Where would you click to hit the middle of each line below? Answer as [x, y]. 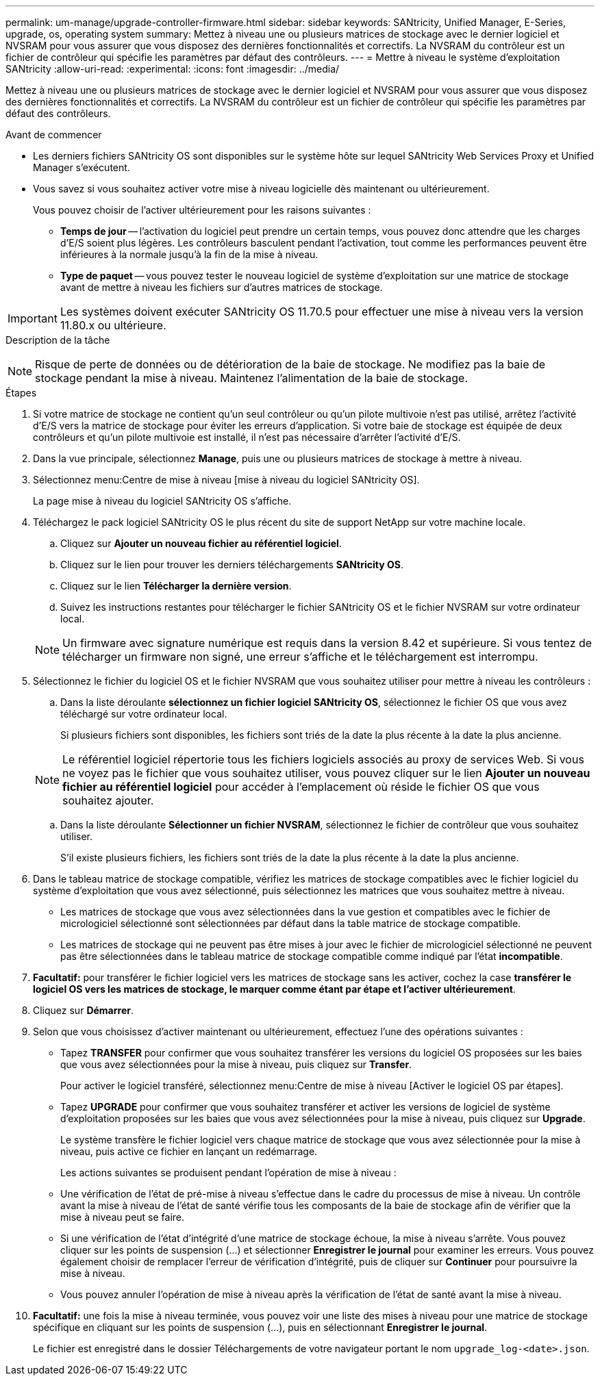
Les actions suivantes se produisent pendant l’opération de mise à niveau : [228, 1173]
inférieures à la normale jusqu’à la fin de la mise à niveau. [189, 254]
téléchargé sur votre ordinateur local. [144, 714]
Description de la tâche [58, 340]
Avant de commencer [54, 135]
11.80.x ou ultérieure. [113, 325]
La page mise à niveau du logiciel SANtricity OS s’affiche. [162, 501]
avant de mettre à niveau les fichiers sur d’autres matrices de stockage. [222, 287]
